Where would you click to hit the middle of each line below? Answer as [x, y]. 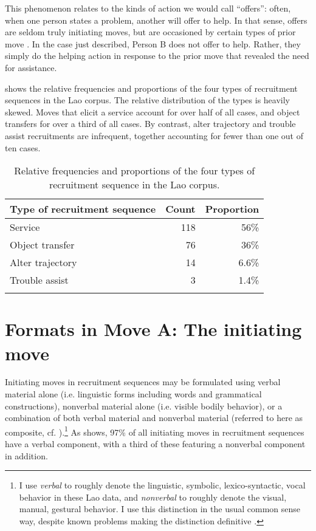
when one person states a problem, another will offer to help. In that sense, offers [156, 20]
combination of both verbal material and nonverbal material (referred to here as [154, 418]
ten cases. [23, 147]
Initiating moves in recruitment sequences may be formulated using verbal [143, 382]
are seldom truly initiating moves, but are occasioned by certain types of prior [150, 32]
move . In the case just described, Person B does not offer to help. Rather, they [153, 43]
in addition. [26, 455]
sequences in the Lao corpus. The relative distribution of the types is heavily [147, 100]
